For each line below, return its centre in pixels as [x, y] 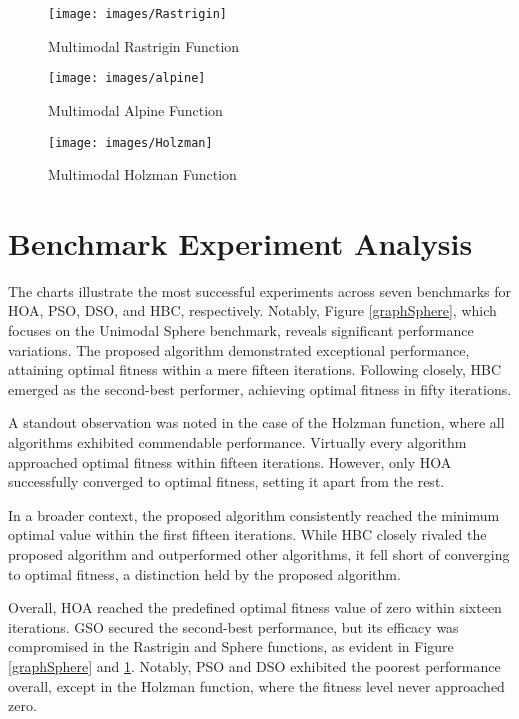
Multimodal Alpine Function [135, 109]
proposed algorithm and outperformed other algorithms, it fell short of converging [259, 554]
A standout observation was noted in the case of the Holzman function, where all [256, 422]
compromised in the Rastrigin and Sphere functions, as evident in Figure [231, 646]
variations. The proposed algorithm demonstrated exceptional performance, [239, 349]
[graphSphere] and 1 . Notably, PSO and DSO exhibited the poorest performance [254, 665]
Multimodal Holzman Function [142, 174]
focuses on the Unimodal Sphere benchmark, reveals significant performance [241, 330]
